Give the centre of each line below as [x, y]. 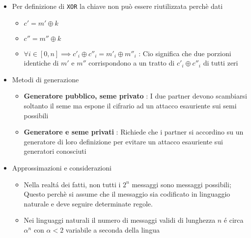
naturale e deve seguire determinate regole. [88, 203]
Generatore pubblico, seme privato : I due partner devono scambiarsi [135, 96]
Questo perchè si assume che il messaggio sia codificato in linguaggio [127, 194]
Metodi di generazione [45, 79]
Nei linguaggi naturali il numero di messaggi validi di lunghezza [120, 220]
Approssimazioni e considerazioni [62, 168]
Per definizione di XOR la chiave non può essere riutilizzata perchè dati [117, 6]
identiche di [41, 63]
